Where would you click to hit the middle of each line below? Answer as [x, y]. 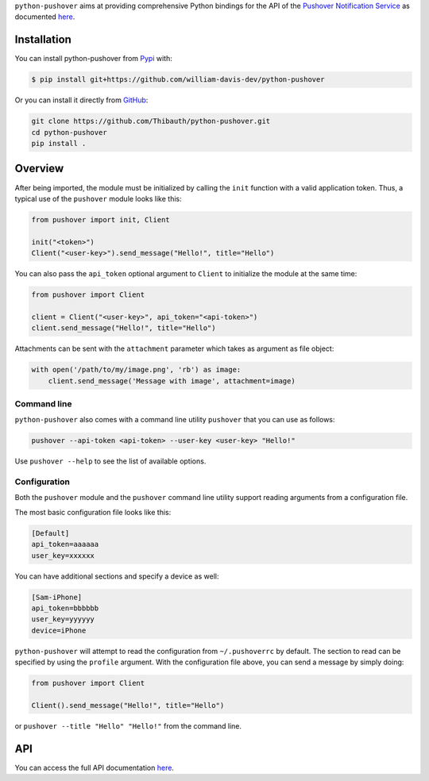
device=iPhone [59, 630]
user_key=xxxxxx [63, 555]
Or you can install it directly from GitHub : [81, 100]
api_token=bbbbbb [65, 608]
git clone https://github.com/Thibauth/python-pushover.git [151, 121]
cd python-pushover [69, 132]
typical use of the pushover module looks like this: [98, 198]
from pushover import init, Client [100, 219]
